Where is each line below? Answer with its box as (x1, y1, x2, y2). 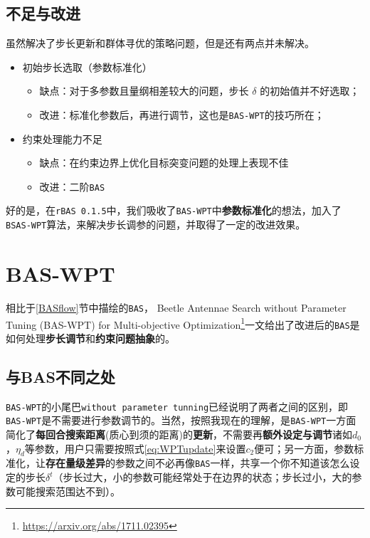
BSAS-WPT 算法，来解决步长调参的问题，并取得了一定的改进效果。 (6, 217, 306, 232)
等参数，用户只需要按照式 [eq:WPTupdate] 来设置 (24, 441, 246, 455)
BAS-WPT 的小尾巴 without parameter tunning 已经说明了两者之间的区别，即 (6, 399, 349, 413)
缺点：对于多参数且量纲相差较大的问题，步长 (39, 83, 249, 98)
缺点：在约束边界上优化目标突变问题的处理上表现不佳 (39, 155, 289, 170)
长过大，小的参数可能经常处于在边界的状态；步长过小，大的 (73, 470, 352, 485)
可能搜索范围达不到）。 (15, 483, 120, 498)
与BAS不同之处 (6, 365, 115, 387)
